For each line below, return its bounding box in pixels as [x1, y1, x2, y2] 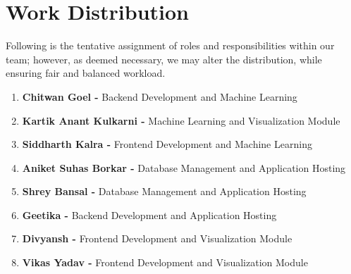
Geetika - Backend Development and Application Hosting [22, 207, 277, 222]
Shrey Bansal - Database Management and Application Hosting [22, 184, 307, 199]
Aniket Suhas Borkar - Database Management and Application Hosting [22, 160, 346, 175]
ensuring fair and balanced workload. [6, 66, 166, 80]
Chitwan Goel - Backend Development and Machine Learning [22, 89, 297, 104]
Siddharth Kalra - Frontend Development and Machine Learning [22, 137, 312, 151]
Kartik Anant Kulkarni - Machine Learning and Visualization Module [22, 113, 340, 127]
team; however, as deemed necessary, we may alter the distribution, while [6, 51, 322, 66]
